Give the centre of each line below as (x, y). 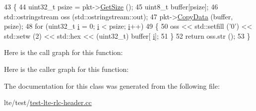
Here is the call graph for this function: (64, 52)
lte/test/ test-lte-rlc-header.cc (48, 102)
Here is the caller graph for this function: (66, 69)
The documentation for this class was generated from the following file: (112, 85)
